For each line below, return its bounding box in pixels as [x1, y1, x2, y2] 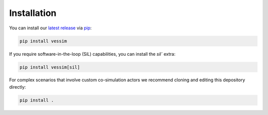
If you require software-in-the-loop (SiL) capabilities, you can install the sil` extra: [9, 51, 176, 57]
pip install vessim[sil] [19, 64, 80, 70]
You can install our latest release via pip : [9, 25, 92, 31]
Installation [9, 7, 57, 18]
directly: [9, 84, 26, 90]
